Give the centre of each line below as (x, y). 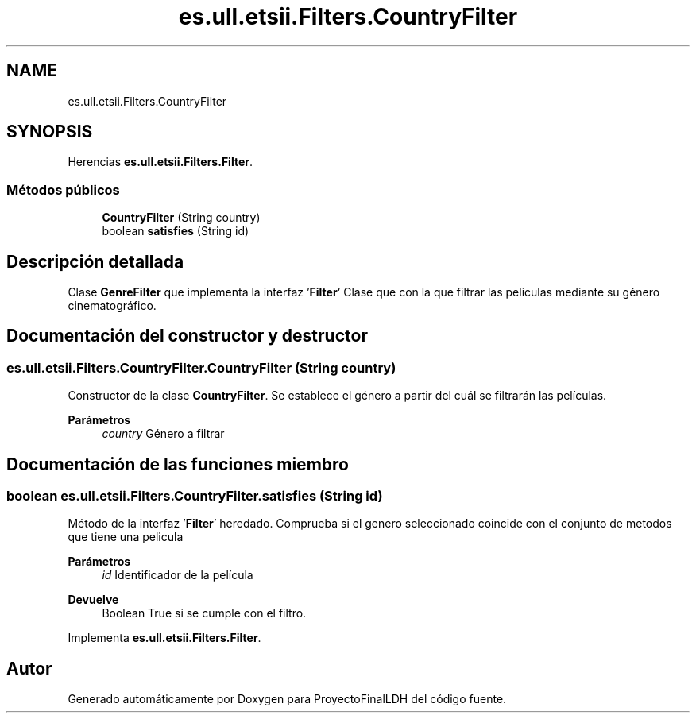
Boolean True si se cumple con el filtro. (204, 613)
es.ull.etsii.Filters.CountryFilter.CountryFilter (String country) (201, 367)
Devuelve (93, 600)
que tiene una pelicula (126, 537)
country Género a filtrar (163, 434)
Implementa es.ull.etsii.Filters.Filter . (164, 638)
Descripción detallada (95, 261)
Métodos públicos (63, 189)
